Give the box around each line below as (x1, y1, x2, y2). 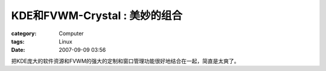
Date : (11, 47, 25, 54)
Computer (59, 30, 84, 37)
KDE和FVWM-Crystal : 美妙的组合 (11, 9, 182, 22)
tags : (11, 38, 25, 45)
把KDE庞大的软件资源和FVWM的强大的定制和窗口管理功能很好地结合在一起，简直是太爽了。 (11, 57, 240, 64)
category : (11, 30, 37, 37)
